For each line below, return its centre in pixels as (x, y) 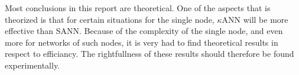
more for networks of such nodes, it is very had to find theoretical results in (142, 42)
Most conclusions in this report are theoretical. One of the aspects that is (138, 8)
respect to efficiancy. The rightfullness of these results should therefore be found (149, 54)
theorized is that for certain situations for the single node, (110, 19)
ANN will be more (255, 19)
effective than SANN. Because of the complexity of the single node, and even (144, 31)
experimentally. (32, 65)
